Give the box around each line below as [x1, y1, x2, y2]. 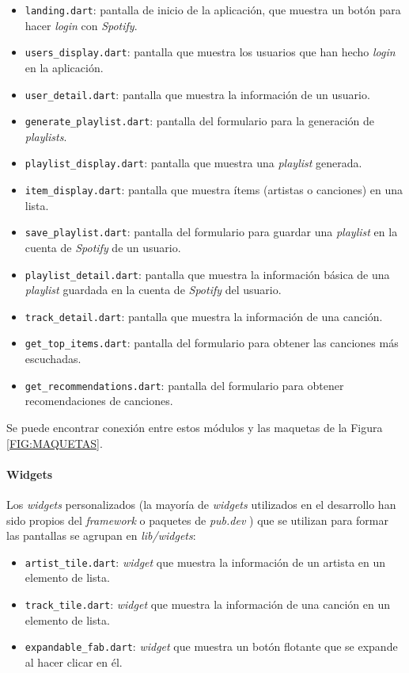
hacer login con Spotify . [25, 17, 138, 33]
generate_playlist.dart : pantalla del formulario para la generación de [25, 113, 374, 129]
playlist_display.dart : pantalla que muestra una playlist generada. [25, 155, 362, 171]
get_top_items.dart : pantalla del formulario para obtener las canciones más [25, 335, 399, 351]
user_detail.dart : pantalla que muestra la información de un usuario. [25, 86, 370, 102]
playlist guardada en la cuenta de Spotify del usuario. [25, 281, 282, 298]
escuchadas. [25, 350, 81, 367]
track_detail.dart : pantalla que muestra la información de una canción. [25, 308, 383, 324]
